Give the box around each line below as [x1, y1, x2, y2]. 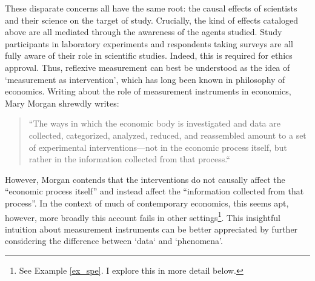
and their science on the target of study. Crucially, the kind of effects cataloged [5, 13, 299, 26]
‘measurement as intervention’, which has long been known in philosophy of [5, 73, 285, 85]
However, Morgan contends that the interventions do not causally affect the [5, 173, 285, 185]
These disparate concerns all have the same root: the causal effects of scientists [5, 2, 297, 14]
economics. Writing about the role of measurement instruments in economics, [5, 85, 291, 98]
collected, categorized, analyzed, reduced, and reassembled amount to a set [28, 128, 307, 141]
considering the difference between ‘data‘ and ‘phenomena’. [5, 234, 223, 247]
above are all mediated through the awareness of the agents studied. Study [5, 25, 282, 38]
